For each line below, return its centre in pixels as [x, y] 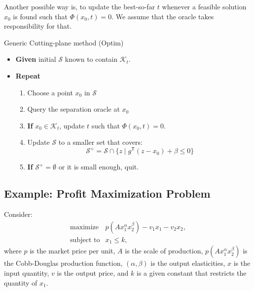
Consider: [18, 214]
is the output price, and [93, 272]
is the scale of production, [164, 251]
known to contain [91, 59]
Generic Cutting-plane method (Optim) [64, 42]
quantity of [21, 282]
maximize [85, 227]
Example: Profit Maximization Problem [107, 193]
